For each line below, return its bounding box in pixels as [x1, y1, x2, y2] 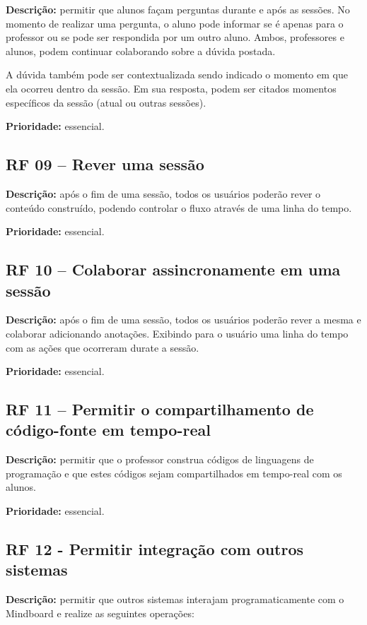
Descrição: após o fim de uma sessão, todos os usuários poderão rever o [6, 186, 321, 201]
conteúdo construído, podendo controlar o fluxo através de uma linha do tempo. [6, 200, 352, 215]
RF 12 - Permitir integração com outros [6, 538, 304, 560]
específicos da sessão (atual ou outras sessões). [6, 95, 206, 109]
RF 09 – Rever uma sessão [6, 153, 204, 175]
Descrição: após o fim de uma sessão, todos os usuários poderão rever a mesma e [6, 312, 361, 327]
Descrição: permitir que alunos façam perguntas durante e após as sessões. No [6, 2, 350, 16]
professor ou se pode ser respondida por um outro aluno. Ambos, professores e [6, 30, 344, 44]
